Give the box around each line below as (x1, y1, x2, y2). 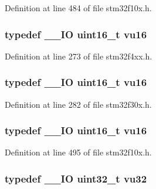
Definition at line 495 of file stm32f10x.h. (5, 146, 152, 158)
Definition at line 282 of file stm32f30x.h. (5, 98, 152, 110)
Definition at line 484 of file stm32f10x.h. (5, 2, 152, 14)
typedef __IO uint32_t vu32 (5, 171, 147, 185)
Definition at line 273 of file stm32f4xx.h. (5, 49, 152, 62)
